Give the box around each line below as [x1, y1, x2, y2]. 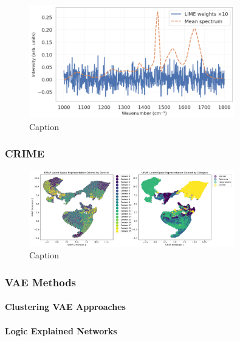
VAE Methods [5, 274, 77, 289]
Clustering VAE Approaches [5, 300, 126, 313]
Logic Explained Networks [5, 324, 117, 337]
